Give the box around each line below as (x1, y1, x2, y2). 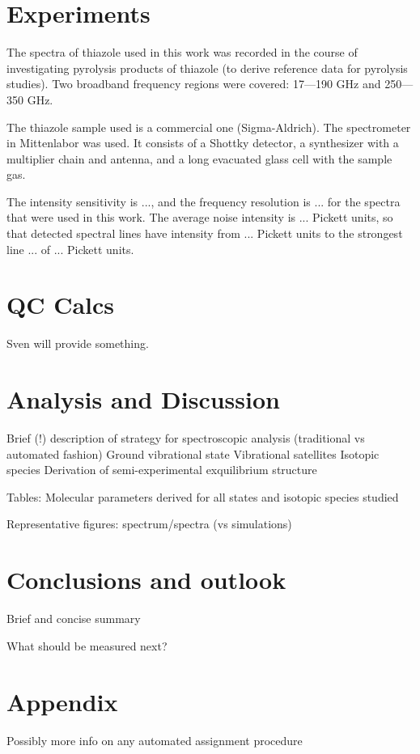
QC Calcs (6, 288, 115, 321)
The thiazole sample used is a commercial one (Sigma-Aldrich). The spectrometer (6, 118, 411, 135)
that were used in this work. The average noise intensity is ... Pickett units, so (6, 209, 393, 226)
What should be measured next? (6, 637, 168, 654)
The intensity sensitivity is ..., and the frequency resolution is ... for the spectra (6, 193, 401, 210)
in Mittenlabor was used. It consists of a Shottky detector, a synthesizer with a (6, 134, 399, 151)
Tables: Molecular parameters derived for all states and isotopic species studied (6, 488, 399, 505)
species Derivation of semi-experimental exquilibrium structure (6, 461, 317, 478)
